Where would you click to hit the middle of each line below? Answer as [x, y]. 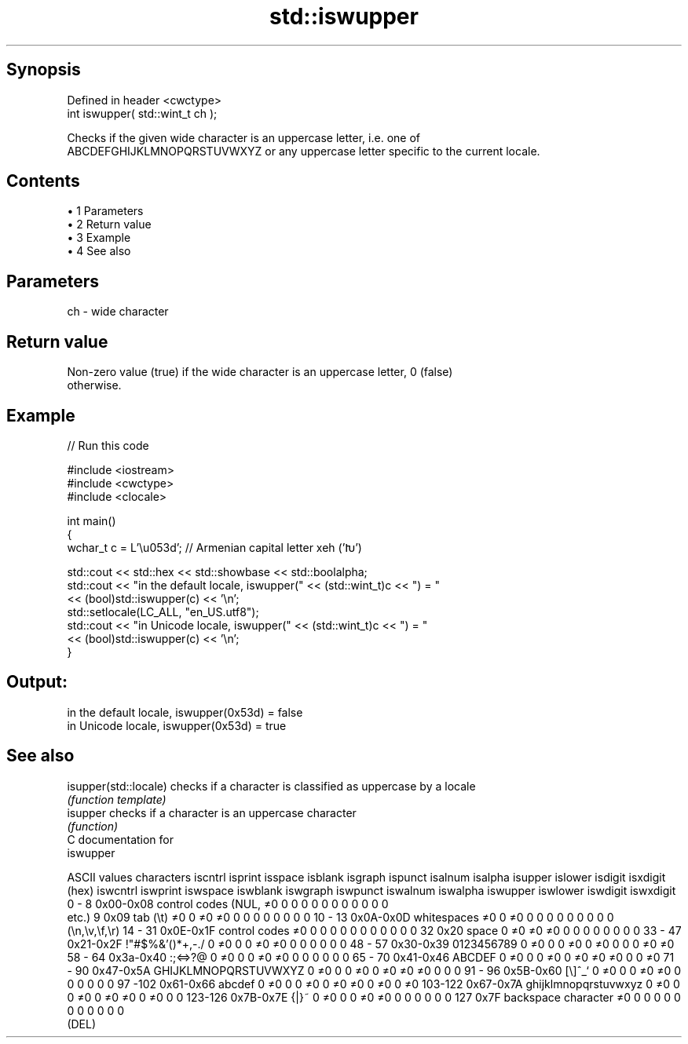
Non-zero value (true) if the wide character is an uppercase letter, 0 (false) [260, 372]
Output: [37, 682]
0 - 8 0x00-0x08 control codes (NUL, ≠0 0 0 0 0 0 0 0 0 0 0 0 [228, 903]
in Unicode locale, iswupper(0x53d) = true [177, 725]
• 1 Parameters [105, 211]
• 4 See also [99, 251]
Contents [43, 181]
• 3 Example [99, 238]
